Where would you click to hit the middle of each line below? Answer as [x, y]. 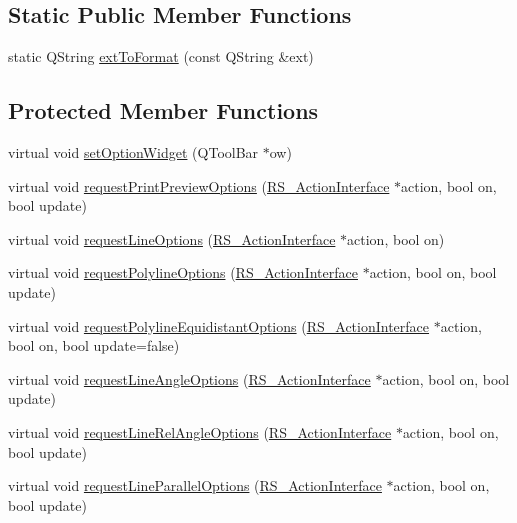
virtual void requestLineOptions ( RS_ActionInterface [172, 238]
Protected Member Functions [163, 110]
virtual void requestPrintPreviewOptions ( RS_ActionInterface [199, 185]
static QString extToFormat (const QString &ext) [161, 56]
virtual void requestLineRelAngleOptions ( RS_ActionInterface [200, 431]
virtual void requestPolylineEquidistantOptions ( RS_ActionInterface [219, 325]
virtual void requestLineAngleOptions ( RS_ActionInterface [189, 378]
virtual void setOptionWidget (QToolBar [133, 152]
